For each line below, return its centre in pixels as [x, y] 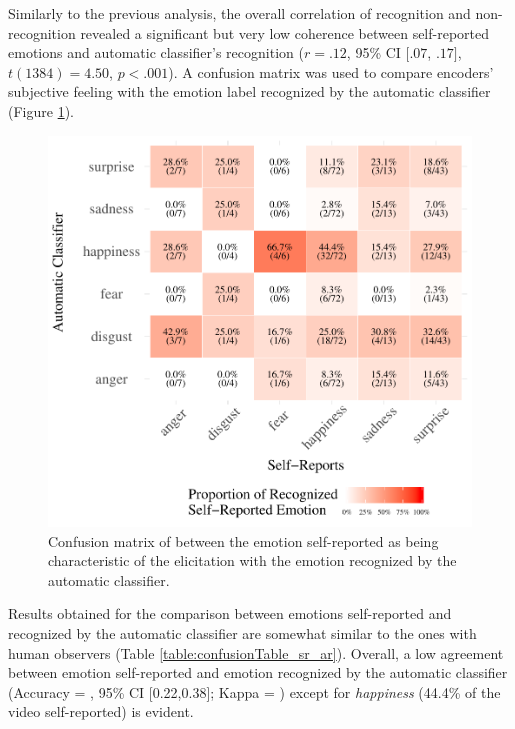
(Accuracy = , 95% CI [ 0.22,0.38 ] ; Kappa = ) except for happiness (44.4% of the [254, 691]
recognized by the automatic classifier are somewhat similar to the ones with [242, 632]
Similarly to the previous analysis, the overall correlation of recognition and [239, 13]
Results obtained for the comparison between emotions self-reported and [230, 613]
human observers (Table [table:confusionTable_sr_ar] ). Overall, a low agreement [256, 652]
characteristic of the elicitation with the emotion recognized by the [252, 560]
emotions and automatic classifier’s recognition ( [156, 52]
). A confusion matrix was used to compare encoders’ [331, 71]
